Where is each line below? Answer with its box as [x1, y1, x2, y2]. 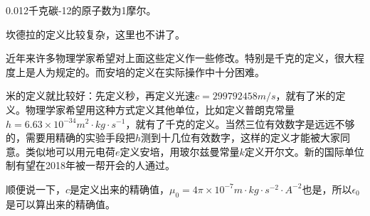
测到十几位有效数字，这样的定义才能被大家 [141, 130, 341, 145]
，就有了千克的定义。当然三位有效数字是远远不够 [125, 116, 355, 131]
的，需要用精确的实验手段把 [6, 130, 135, 145]
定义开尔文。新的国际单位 [244, 144, 364, 158]
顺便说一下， [6, 181, 65, 196]
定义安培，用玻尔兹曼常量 [120, 144, 240, 158]
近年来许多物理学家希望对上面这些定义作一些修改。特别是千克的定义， [6, 50, 334, 65]
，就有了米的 [275, 88, 336, 103]
